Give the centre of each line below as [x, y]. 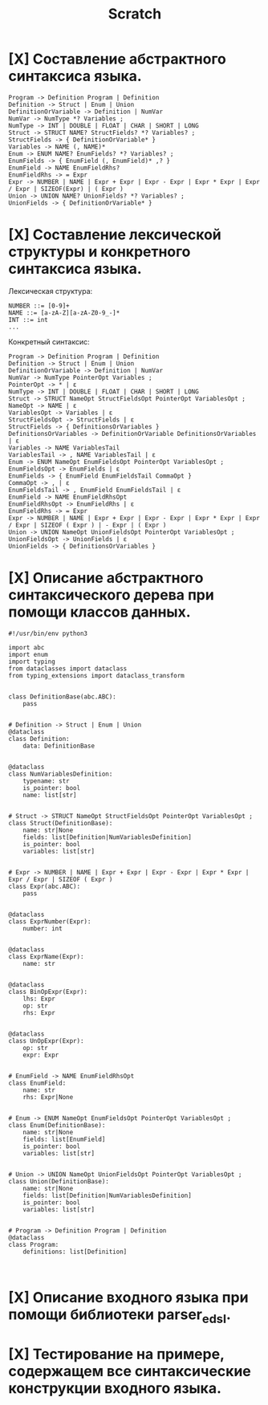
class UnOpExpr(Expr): [46, 1041]
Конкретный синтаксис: [49, 341]
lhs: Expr [39, 999]
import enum [28, 654]
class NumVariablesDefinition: [61, 774]
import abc [26, 647]
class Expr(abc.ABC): [45, 886]
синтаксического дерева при [111, 595]
